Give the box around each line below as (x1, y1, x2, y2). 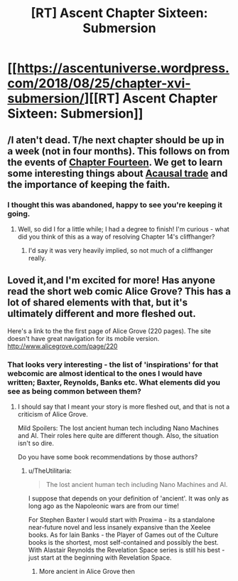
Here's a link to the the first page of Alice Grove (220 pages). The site (7, 326, 212, 335)
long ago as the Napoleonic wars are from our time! (28, 501, 180, 510)
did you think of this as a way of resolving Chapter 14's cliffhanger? (17, 232, 215, 241)
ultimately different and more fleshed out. (7, 308, 197, 320)
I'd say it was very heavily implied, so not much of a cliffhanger (28, 246, 213, 254)
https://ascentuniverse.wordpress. (16, 61, 229, 76)
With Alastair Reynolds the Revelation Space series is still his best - (28, 545, 225, 554)
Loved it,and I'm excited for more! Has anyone (7, 274, 215, 286)
